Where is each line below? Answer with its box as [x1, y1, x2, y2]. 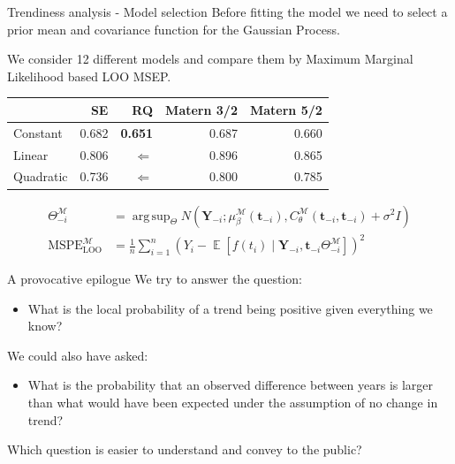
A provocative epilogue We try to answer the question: [7, 270, 302, 288]
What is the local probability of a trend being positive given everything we [27, 299, 433, 317]
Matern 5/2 [249, 100, 322, 118]
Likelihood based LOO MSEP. [7, 66, 171, 85]
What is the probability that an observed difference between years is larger [27, 376, 434, 394]
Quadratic [13, 167, 68, 186]
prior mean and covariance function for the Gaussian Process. [7, 19, 340, 38]
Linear [13, 145, 49, 164]
